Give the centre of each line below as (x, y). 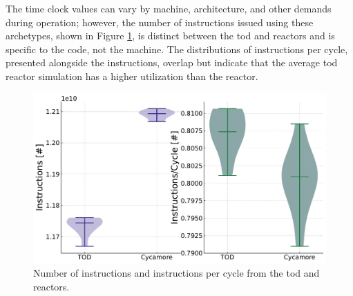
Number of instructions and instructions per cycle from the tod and (176, 273)
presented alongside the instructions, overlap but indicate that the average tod (172, 62)
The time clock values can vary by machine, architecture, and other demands (169, 8)
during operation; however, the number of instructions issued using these (160, 22)
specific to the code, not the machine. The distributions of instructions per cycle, (177, 49)
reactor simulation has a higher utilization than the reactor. (132, 76)
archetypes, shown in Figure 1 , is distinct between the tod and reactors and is (170, 36)
